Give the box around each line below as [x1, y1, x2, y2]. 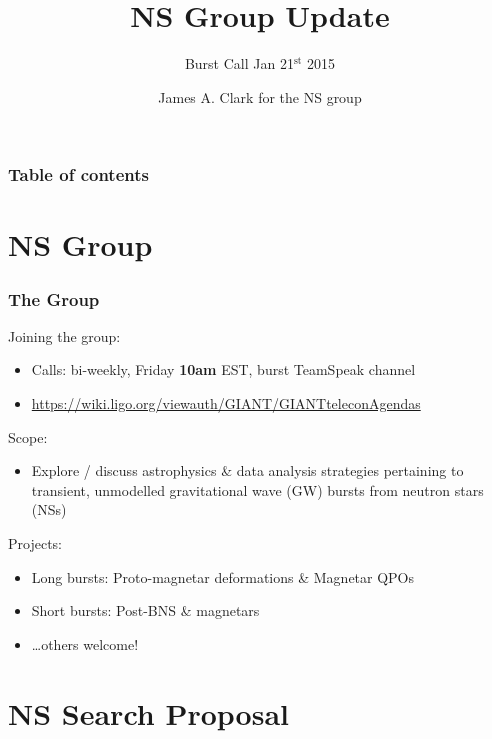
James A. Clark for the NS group [158, 86, 362, 107]
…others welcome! [31, 633, 139, 654]
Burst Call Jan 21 [184, 53, 294, 74]
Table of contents [8, 162, 149, 187]
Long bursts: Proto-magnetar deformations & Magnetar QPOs [31, 566, 415, 587]
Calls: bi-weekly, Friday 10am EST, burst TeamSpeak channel [31, 359, 416, 380]
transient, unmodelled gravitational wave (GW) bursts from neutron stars [31, 479, 484, 500]
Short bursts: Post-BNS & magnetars [31, 600, 260, 621]
